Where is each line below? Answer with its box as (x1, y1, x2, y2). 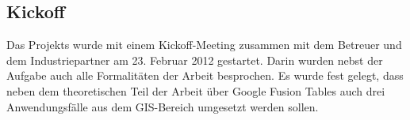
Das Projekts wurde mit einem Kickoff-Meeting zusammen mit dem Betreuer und (6, 36, 402, 53)
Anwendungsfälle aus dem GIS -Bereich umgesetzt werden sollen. (6, 98, 319, 114)
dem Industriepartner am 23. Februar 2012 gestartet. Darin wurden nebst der (6, 51, 383, 68)
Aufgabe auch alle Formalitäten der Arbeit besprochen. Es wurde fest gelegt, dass (6, 67, 404, 84)
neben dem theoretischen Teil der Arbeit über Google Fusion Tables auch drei (6, 82, 385, 99)
